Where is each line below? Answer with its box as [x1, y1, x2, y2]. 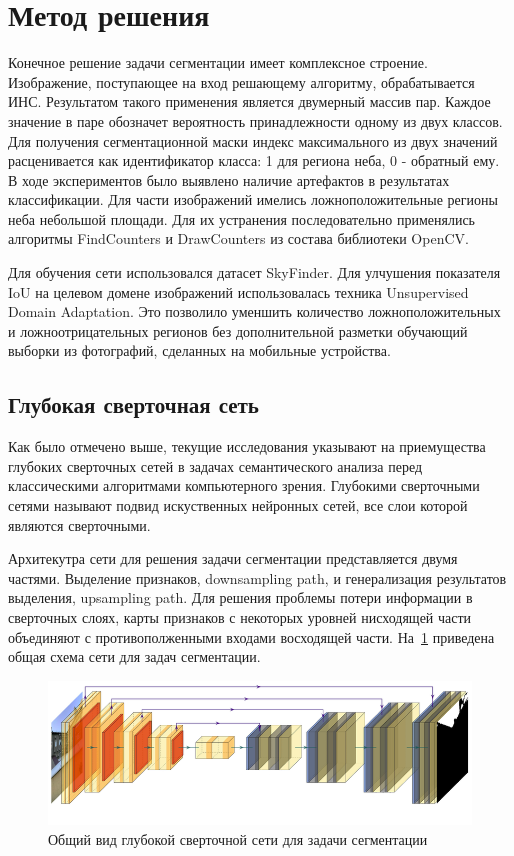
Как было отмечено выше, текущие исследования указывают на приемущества [8, 436, 486, 457]
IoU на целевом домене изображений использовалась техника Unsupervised [8, 281, 469, 302]
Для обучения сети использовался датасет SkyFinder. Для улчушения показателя [8, 262, 501, 283]
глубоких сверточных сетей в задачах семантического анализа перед [8, 455, 423, 476]
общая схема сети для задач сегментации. [8, 646, 261, 667]
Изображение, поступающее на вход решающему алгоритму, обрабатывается [8, 71, 475, 92]
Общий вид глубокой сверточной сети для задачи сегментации [48, 828, 428, 849]
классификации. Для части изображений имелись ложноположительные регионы [8, 189, 498, 210]
